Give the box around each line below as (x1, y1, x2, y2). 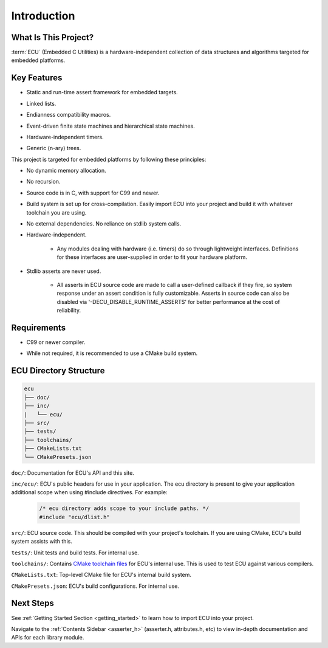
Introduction (11, 9, 75, 22)
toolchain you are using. (26, 209, 87, 216)
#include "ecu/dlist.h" (39, 514, 111, 520)
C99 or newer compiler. (26, 339, 86, 346)
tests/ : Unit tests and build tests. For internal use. (11, 549, 139, 556)
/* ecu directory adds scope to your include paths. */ (39, 505, 210, 512)
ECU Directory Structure (11, 365, 105, 376)
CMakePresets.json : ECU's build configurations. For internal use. (11, 582, 179, 590)
